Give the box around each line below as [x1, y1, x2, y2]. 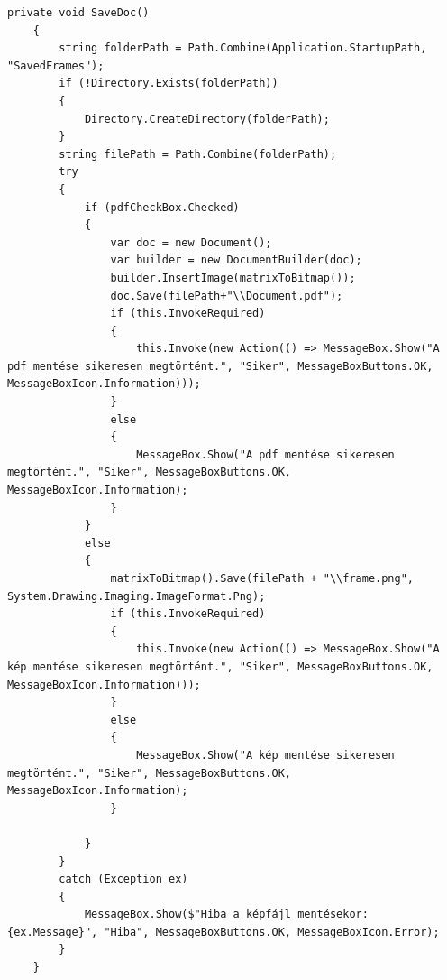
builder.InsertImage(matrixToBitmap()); [110, 271, 356, 284]
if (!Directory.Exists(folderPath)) [59, 77, 278, 90]
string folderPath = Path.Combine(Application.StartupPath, [59, 42, 427, 55]
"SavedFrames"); [7, 59, 105, 72]
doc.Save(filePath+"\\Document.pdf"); [110, 289, 343, 302]
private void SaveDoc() [7, 6, 150, 19]
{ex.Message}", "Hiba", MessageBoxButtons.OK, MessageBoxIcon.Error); [7, 925, 440, 938]
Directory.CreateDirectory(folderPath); [84, 112, 330, 125]
